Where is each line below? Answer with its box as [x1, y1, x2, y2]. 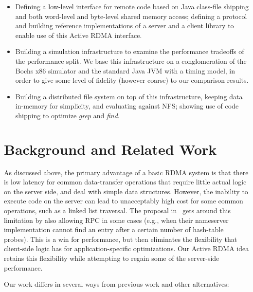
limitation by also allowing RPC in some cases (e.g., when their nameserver [4, 215, 229, 225]
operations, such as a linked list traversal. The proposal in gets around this [4, 205, 231, 216]
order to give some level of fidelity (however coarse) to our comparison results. [15, 75, 249, 85]
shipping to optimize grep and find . [15, 110, 120, 120]
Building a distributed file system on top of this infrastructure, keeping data [15, 91, 243, 101]
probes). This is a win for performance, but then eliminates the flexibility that [4, 234, 237, 244]
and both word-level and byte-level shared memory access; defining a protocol [15, 11, 247, 21]
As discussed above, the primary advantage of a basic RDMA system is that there [4, 167, 249, 177]
